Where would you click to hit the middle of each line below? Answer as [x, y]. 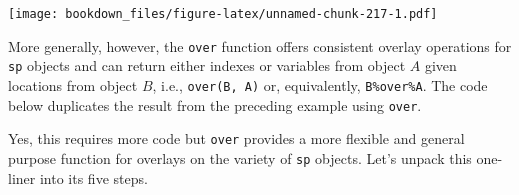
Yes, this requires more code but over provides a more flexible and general [236, 138]
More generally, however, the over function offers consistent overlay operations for [260, 45]
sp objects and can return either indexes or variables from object [207, 65]
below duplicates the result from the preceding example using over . [215, 104]
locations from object [73, 84]
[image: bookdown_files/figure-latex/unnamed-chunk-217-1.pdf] [223, 14]
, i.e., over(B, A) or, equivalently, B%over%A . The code [320, 84]
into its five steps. [93, 177]
